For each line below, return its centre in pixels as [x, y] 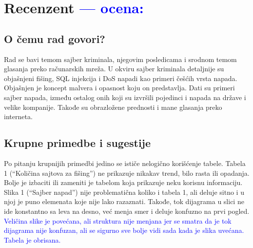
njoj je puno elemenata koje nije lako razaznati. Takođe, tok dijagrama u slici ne [124, 201]
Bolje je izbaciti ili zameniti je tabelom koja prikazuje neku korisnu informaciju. [123, 182]
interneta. [18, 116]
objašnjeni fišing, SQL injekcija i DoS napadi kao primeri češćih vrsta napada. [121, 78]
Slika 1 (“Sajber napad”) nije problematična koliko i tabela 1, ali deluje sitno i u [124, 192]
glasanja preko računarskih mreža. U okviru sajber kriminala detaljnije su [114, 69]
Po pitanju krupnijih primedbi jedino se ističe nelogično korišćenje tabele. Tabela [125, 163]
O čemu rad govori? [55, 38]
